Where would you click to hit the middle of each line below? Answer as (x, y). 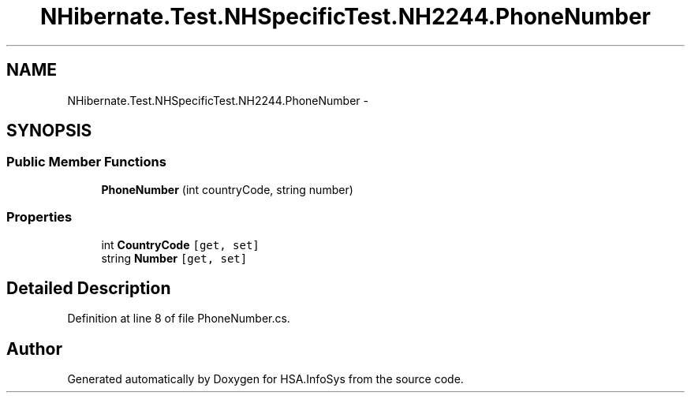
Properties (39, 217)
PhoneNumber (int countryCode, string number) (227, 189)
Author (34, 349)
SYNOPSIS (49, 131)
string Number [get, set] (174, 258)
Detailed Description (89, 288)
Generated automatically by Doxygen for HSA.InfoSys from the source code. (265, 379)
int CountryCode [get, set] (180, 244)
